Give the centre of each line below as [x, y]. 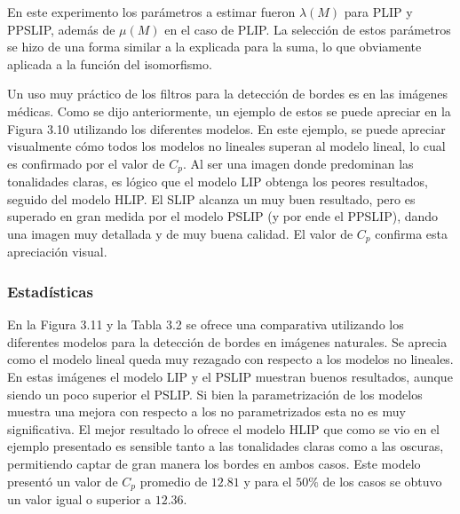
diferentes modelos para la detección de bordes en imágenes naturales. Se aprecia [227, 341]
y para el [268, 481]
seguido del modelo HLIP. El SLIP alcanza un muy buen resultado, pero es [211, 198]
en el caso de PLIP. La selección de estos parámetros [308, 29]
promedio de [174, 481]
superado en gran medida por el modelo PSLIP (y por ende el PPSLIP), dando [223, 216]
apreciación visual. [57, 252]
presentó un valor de [63, 481]
